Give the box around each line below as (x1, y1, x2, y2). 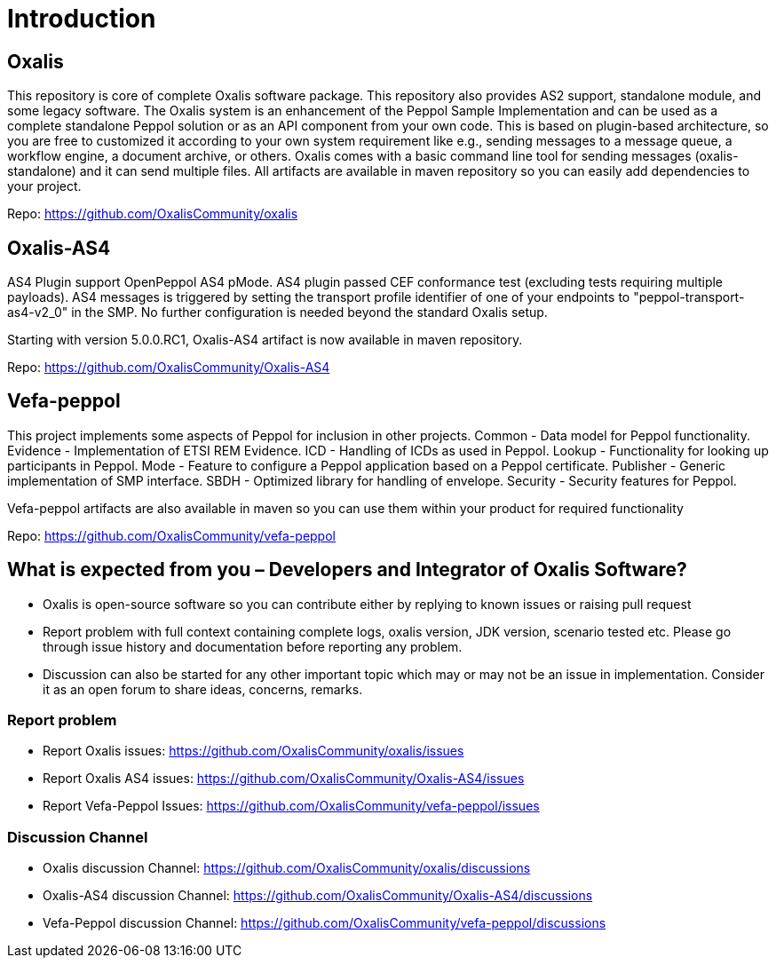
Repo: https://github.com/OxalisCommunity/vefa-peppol (7, 527, 336, 543)
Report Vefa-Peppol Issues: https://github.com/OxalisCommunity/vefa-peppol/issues (43, 798, 540, 814)
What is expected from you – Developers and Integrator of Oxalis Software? (7, 558, 687, 581)
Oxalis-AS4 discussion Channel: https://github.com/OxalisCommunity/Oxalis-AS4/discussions (43, 888, 593, 904)
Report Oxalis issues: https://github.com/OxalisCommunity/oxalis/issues (43, 743, 464, 759)
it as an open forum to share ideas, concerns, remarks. (43, 681, 363, 697)
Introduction (7, 4, 156, 34)
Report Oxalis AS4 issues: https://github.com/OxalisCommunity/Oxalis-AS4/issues (43, 771, 525, 787)
